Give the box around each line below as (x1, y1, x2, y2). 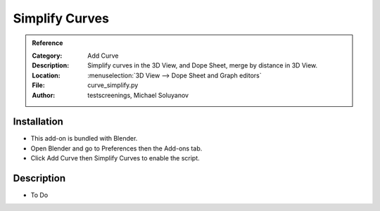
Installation (13, 116, 63, 128)
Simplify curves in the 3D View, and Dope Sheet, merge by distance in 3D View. (87, 61, 318, 70)
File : (32, 81, 45, 89)
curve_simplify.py (87, 81, 139, 89)
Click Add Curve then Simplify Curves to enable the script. (30, 154, 200, 162)
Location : (32, 71, 61, 79)
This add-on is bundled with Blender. (30, 134, 138, 143)
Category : (32, 51, 63, 60)
